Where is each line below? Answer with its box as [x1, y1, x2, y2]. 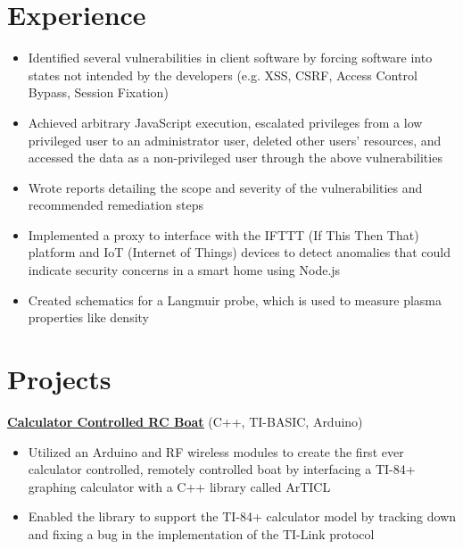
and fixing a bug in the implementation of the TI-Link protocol [28, 524, 375, 543]
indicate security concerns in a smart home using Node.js [28, 261, 341, 279]
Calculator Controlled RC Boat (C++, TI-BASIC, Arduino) [7, 412, 363, 430]
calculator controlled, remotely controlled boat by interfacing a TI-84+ [28, 460, 416, 478]
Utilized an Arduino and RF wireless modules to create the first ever [28, 442, 404, 461]
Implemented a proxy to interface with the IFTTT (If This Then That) [28, 225, 419, 244]
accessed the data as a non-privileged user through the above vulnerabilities [28, 148, 442, 167]
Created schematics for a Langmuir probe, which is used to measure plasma [28, 290, 442, 309]
